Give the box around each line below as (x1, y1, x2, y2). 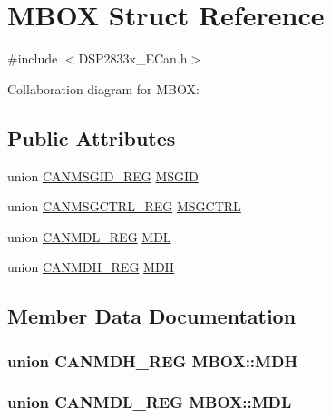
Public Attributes (7, 123, 176, 151)
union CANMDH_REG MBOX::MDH (7, 349, 298, 372)
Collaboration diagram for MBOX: (7, 79, 200, 98)
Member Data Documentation (7, 302, 297, 330)
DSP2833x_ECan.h (78, 49, 188, 68)
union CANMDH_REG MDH (7, 258, 175, 277)
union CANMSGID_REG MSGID (7, 166, 199, 185)
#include (7, 49, 58, 68)
